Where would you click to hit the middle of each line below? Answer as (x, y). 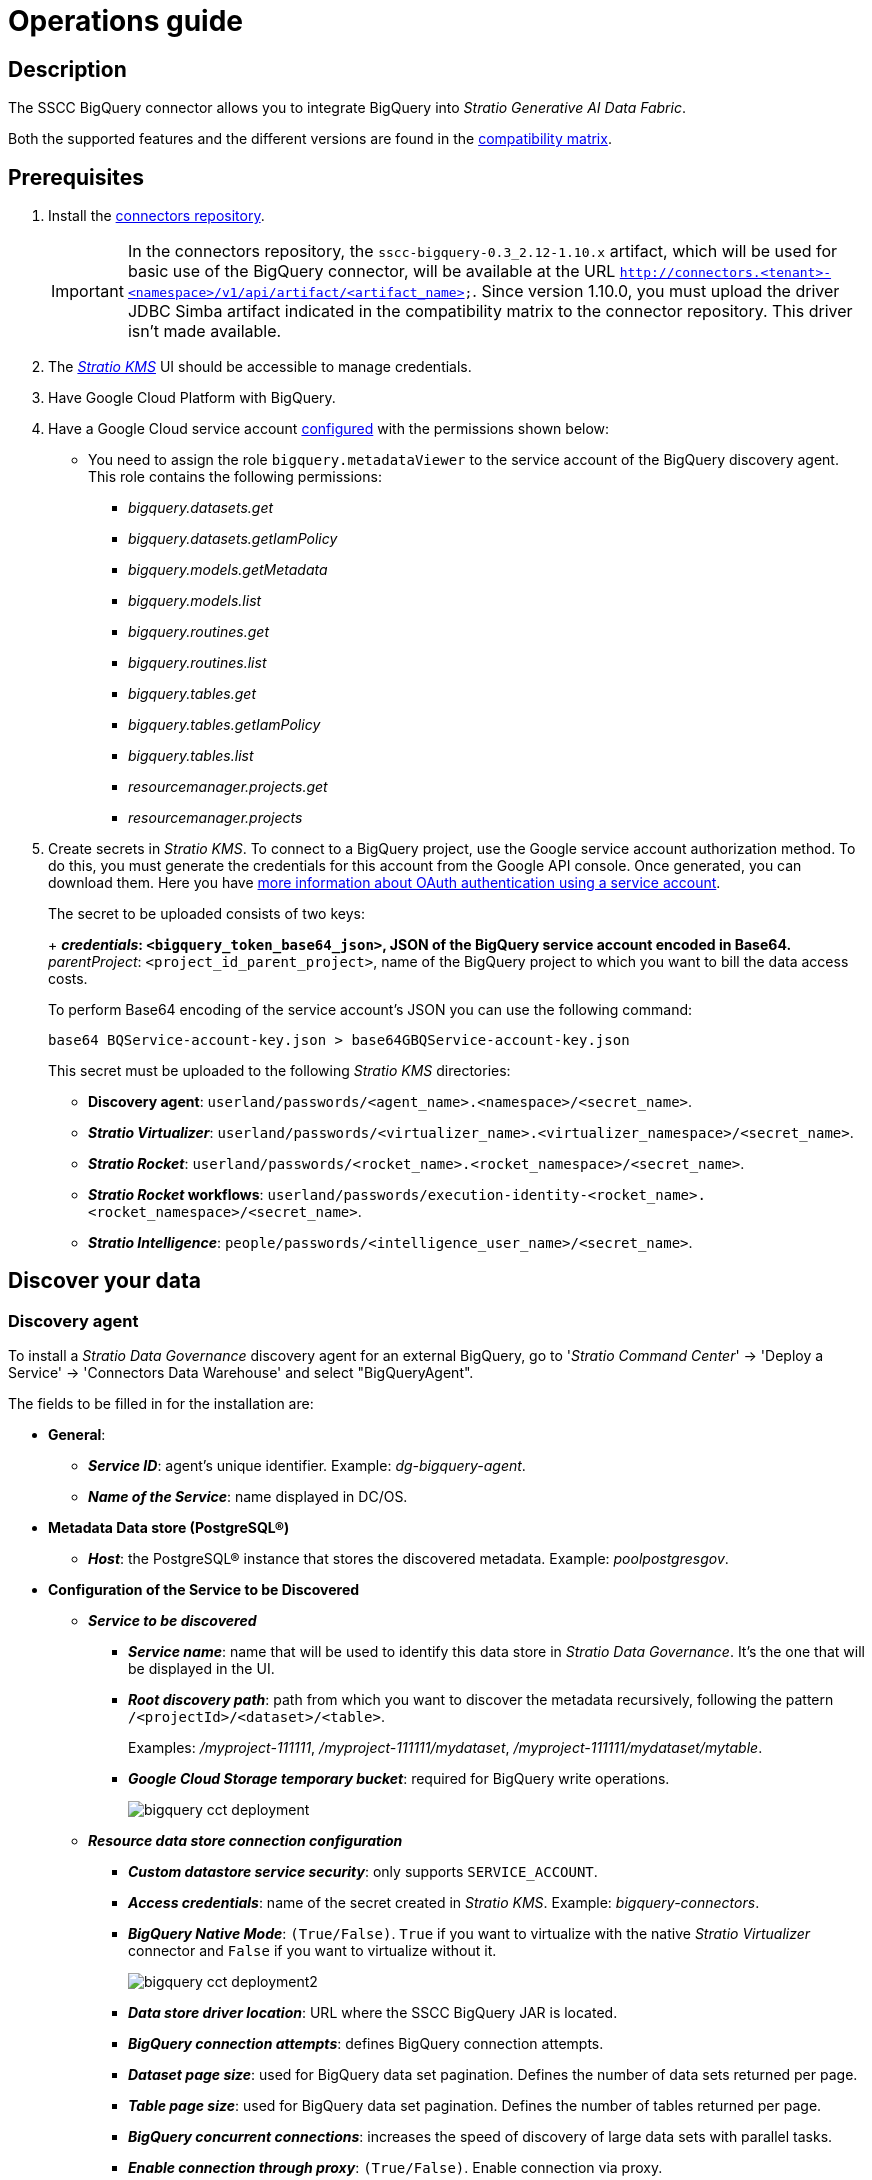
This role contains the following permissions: (235, 477)
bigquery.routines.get (198, 632)
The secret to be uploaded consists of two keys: (206, 914)
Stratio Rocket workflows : (176, 1195)
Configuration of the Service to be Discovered (204, 1590)
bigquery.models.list (195, 601)
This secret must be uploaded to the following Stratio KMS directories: (279, 1071)
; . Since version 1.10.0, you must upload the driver (652, 291)
